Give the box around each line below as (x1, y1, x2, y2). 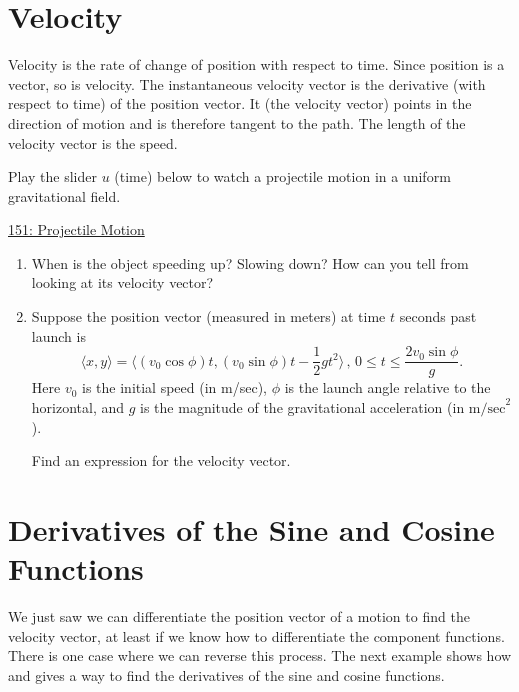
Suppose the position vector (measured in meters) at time (31, 306, 386, 327)
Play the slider (8, 166, 97, 187)
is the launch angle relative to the (284, 377, 491, 398)
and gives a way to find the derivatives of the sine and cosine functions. (8, 664, 445, 685)
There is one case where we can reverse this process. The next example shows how (8, 645, 512, 666)
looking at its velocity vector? (31, 272, 214, 293)
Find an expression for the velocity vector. (31, 450, 291, 471)
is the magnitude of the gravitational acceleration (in (140, 396, 465, 417)
